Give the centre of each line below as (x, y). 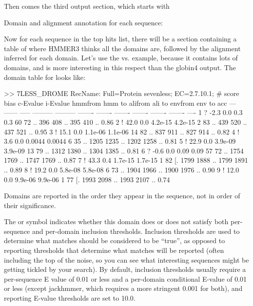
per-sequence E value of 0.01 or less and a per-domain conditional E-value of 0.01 (126, 278)
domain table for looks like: (45, 77)
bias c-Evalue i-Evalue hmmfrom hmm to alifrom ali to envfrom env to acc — (120, 103)
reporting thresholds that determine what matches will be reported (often (114, 250)
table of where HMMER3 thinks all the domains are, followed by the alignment (122, 48)
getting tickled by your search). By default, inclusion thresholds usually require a (125, 269)
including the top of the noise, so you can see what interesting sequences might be (126, 259)
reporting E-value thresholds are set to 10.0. (70, 298)
